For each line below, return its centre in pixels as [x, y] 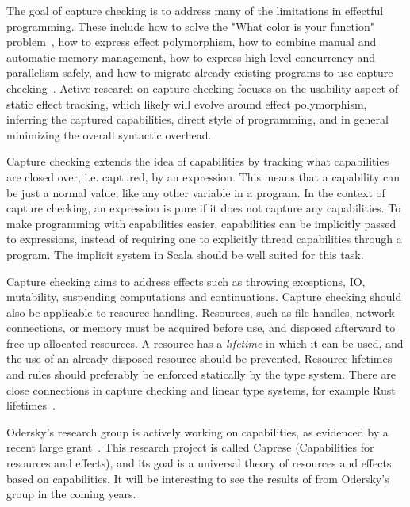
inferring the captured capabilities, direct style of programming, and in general [197, 119]
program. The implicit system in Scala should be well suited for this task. [185, 254]
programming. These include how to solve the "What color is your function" [190, 26]
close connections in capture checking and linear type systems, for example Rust [201, 389]
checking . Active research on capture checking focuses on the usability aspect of [202, 88]
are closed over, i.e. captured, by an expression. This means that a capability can [203, 176]
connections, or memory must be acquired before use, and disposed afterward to [201, 328]
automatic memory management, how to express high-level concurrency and [191, 57]
